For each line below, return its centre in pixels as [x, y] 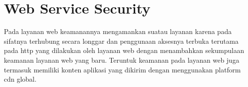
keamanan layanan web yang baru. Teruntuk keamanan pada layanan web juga [122, 60]
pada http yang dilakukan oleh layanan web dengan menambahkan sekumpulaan [124, 50]
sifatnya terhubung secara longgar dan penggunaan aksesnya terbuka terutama [121, 41]
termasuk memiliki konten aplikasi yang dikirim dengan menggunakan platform [122, 69]
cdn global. [20, 79]
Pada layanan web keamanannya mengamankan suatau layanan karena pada [118, 31]
